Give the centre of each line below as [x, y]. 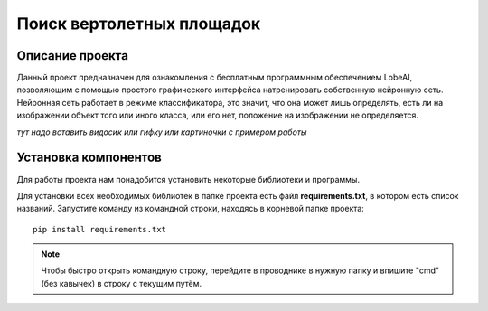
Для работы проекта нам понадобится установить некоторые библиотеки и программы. [188, 179]
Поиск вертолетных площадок [139, 24]
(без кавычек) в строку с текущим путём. [122, 283]
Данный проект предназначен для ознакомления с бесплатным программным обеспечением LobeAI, [215, 78]
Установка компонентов [89, 158]
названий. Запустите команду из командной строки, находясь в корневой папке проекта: [191, 209]
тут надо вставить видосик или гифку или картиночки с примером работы [162, 132]
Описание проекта [72, 56]
